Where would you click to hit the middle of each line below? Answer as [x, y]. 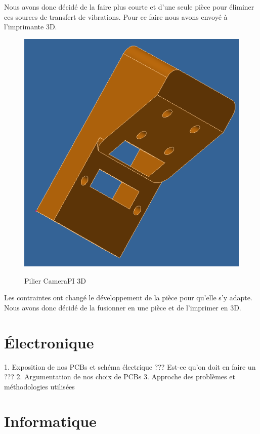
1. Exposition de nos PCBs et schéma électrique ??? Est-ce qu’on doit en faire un [130, 366]
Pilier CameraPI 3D [55, 280]
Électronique [49, 342]
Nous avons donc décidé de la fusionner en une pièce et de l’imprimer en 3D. [123, 307]
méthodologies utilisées [39, 386]
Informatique [50, 421]
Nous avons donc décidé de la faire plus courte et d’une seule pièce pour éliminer [129, 7]
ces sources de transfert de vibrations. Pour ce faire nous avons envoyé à [116, 16]
